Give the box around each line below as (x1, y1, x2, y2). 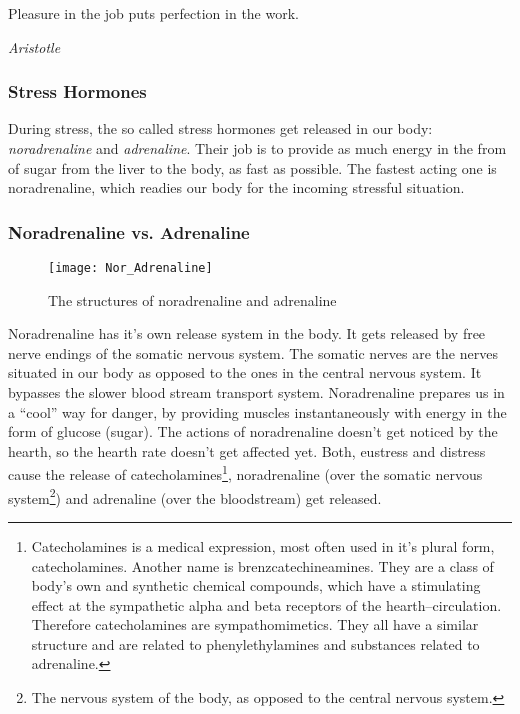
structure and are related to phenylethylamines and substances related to (31, 633, 480, 654)
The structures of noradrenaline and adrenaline (48, 289, 337, 310)
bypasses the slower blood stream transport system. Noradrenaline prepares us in (8, 382, 505, 403)
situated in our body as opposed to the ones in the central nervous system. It (8, 362, 482, 383)
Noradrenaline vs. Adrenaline (8, 219, 250, 244)
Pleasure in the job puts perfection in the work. (8, 3, 299, 23)
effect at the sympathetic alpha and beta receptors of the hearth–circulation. (31, 594, 502, 615)
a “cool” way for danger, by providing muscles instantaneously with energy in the (8, 401, 507, 422)
